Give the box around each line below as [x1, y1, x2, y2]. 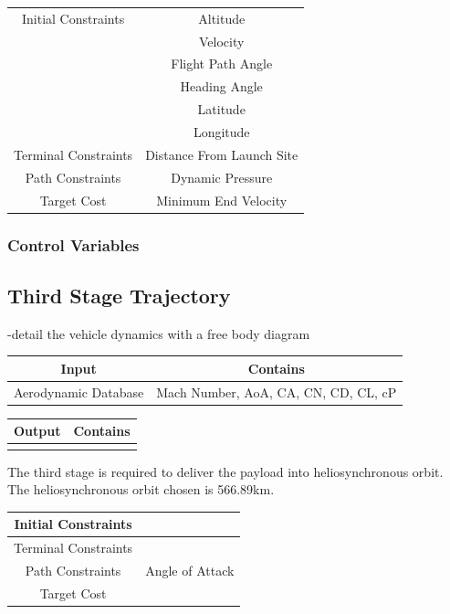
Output [14, 421, 61, 440]
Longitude [193, 122, 250, 141]
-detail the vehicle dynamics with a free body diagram [7, 323, 310, 343]
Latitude [197, 100, 246, 119]
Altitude [198, 8, 246, 27]
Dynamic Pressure [171, 167, 273, 186]
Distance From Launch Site [145, 144, 298, 164]
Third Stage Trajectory [7, 281, 231, 309]
